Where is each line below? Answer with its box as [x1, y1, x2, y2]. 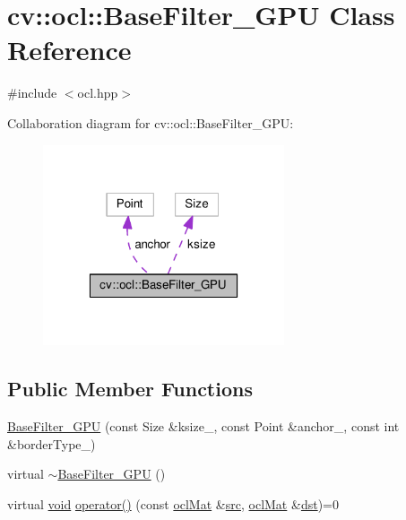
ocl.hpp [77, 83, 118, 102]
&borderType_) [7, 434, 96, 453]
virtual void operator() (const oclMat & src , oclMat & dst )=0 [7, 494, 339, 513]
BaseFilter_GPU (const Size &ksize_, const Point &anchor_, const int [7, 417, 400, 436]
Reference [7, 31, 132, 68]
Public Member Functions [7, 375, 253, 403]
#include [7, 83, 57, 102]
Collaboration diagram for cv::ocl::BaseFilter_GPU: [7, 113, 294, 132]
